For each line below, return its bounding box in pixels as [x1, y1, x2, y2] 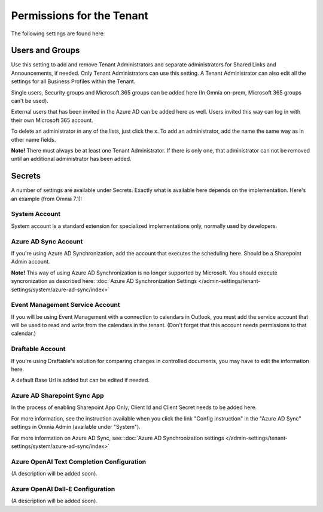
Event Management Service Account [11, 301, 120, 309]
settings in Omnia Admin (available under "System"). [11, 423, 141, 431]
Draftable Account [11, 345, 66, 353]
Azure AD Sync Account [11, 237, 83, 245]
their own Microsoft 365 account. [11, 117, 93, 124]
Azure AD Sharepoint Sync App [11, 392, 104, 400]
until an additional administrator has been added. [11, 156, 132, 163]
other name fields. [11, 136, 56, 143]
